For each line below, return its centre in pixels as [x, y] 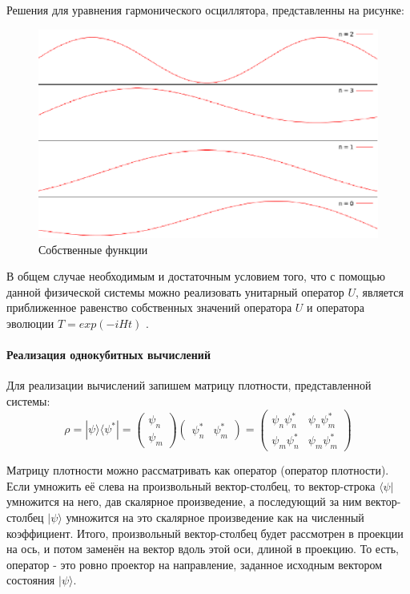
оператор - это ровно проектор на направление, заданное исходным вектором [195, 564]
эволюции [30, 323]
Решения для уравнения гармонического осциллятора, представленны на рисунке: [205, 10]
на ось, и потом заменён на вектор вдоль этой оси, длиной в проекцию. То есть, [203, 549]
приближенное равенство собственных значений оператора [149, 307]
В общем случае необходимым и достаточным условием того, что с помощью [196, 276]
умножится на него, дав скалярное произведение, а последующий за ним [184, 501]
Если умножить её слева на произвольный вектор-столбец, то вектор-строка [191, 485]
